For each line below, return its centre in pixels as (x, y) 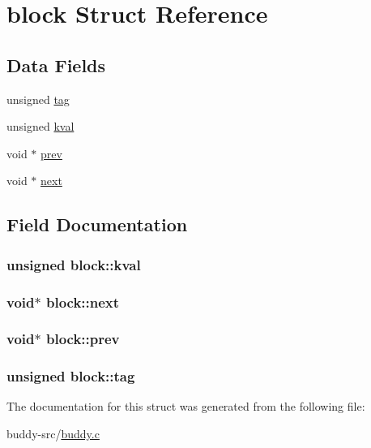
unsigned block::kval (74, 264)
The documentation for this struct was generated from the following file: (186, 406)
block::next (83, 302)
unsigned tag (38, 99)
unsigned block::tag (71, 376)
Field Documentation (97, 224)
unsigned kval (41, 126)
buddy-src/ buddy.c (53, 434)
